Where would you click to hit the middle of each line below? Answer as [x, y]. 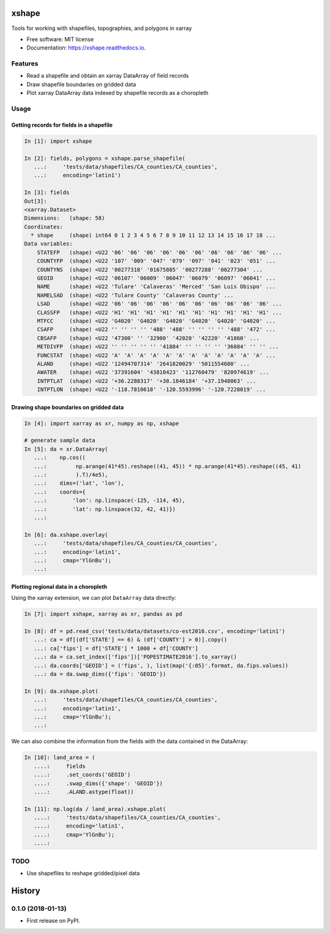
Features [25, 64]
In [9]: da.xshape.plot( [61, 691]
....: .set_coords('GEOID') [82, 775]
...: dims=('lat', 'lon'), [79, 483]
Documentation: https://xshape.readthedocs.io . [86, 48]
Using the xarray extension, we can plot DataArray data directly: [94, 598]
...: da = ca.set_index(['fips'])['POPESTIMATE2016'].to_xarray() [135, 657]
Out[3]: [35, 201]
